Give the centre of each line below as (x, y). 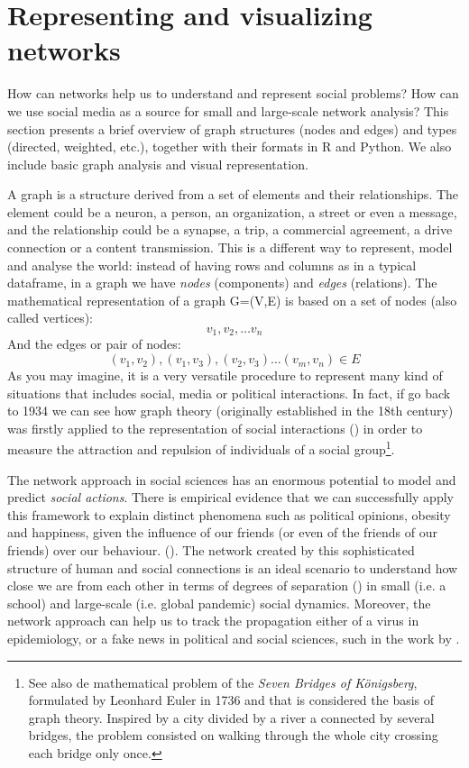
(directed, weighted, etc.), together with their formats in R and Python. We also (230, 146)
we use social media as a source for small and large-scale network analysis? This (228, 110)
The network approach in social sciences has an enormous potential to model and (232, 479)
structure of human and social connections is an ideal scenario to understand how (233, 567)
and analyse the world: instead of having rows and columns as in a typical (212, 265)
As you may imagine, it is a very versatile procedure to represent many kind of (225, 375)
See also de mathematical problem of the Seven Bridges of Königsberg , (223, 682)
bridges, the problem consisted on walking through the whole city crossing (233, 735)
